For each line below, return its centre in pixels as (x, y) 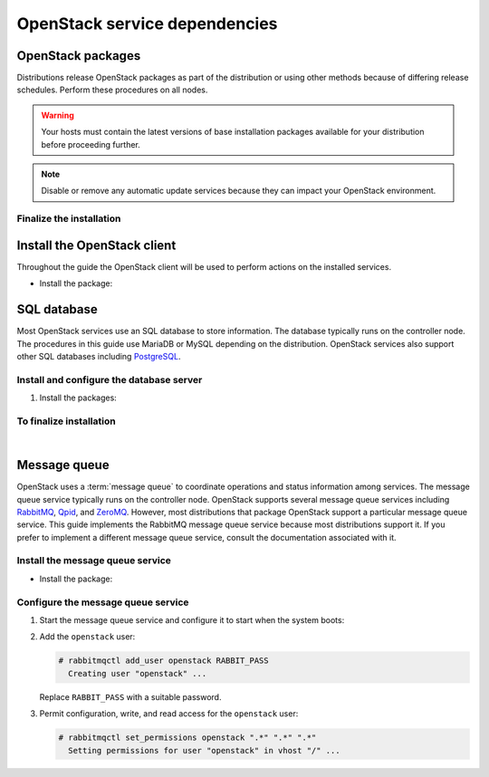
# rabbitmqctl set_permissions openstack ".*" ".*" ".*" (187, 738)
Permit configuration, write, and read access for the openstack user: (169, 714)
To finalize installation (67, 421)
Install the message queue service (94, 561)
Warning (58, 115)
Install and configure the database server (110, 379)
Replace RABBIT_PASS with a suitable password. (130, 696)
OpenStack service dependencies (147, 24)
